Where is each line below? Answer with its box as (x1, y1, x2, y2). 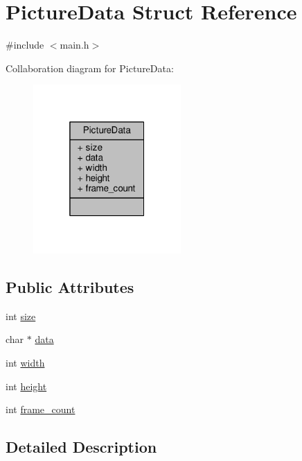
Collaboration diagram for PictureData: (6, 60, 174, 75)
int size (6, 308, 36, 323)
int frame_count (6, 402, 75, 417)
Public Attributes (6, 276, 134, 297)
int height (6, 378, 47, 393)
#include (6, 37, 44, 52)
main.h (60, 37, 89, 52)
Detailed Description (6, 436, 157, 458)
